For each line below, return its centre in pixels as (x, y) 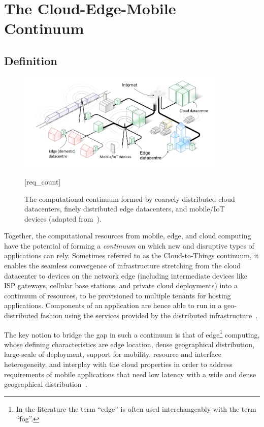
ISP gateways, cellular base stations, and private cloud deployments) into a (121, 285)
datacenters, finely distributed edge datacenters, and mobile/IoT (125, 209)
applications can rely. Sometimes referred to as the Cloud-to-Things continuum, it (131, 255)
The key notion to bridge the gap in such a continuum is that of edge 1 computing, (132, 333)
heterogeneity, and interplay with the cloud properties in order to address (118, 364)
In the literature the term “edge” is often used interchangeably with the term (136, 408)
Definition (31, 60)
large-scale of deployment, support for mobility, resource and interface (113, 354)
